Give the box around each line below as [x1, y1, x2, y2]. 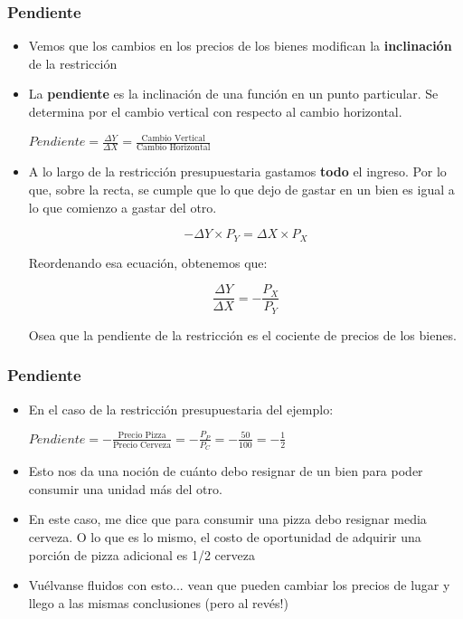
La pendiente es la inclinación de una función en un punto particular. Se [28, 84, 439, 103]
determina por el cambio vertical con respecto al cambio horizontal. [28, 102, 402, 120]
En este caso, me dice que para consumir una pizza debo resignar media [28, 509, 427, 529]
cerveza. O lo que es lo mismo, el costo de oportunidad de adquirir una [28, 527, 421, 546]
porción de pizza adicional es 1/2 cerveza [28, 545, 255, 564]
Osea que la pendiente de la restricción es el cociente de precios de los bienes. [28, 325, 457, 344]
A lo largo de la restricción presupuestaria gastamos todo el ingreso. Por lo [28, 162, 447, 181]
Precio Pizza [118, 431, 166, 441]
